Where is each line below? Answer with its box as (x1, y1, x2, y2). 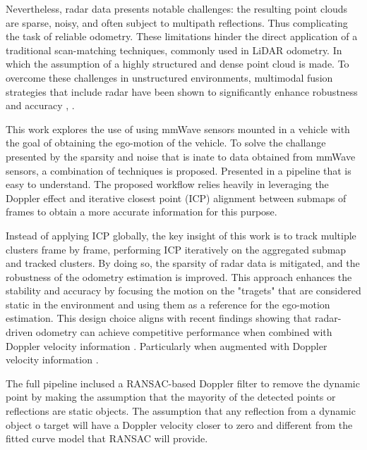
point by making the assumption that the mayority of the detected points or (6, 389, 336, 404)
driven (6, 325, 33, 339)
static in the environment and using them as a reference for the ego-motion (6, 296, 330, 311)
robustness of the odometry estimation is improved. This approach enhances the (6, 269, 352, 284)
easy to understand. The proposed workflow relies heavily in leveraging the (6, 177, 329, 192)
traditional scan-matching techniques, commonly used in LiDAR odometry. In (6, 42, 342, 57)
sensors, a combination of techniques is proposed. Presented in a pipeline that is (6, 163, 351, 177)
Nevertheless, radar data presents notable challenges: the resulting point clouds (6, 1, 348, 15)
